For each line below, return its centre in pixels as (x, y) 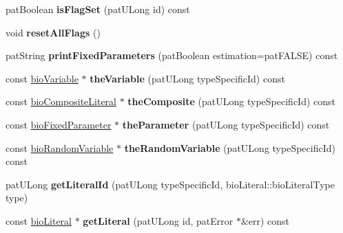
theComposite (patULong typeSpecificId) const (232, 101)
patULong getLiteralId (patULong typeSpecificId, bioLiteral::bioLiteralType (170, 184)
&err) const (265, 220)
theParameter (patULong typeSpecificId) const (226, 124)
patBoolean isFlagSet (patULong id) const (98, 9)
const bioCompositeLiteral (61, 101)
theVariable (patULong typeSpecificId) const (187, 78)
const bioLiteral (39, 220)
